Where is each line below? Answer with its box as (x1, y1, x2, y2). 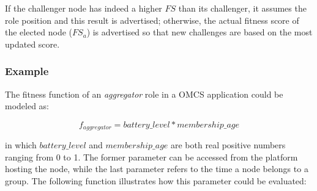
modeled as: (5, 99, 50, 112)
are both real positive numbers (171, 139, 286, 151)
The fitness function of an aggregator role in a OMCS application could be (5, 87, 283, 100)
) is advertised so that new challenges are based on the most (86, 26, 313, 38)
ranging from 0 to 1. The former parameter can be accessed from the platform (5, 150, 298, 163)
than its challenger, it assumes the (178, 2, 307, 14)
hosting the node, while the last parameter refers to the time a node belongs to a (5, 162, 308, 175)
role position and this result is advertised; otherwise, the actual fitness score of (5, 13, 299, 26)
